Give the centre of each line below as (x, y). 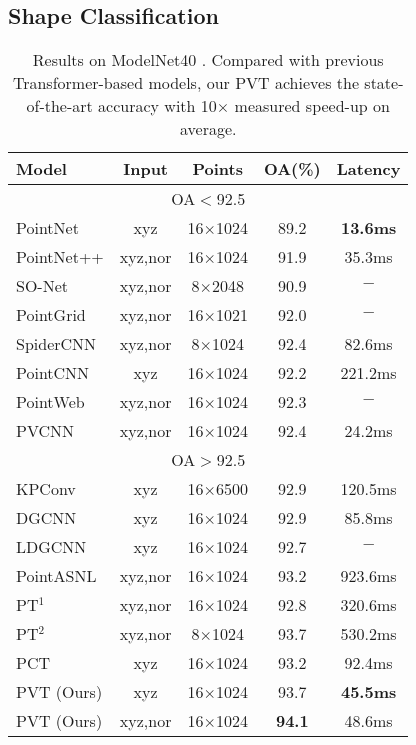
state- (384, 83)
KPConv (46, 489)
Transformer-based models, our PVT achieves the (186, 83)
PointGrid (51, 315)
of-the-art (59, 106)
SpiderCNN (56, 344)
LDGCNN (51, 547)
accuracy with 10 (157, 106)
